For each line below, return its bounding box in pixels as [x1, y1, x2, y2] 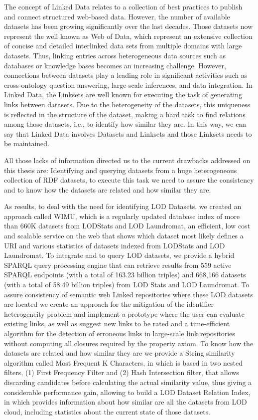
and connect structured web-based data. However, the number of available [4, 11, 230, 21]
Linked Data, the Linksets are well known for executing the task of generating [4, 89, 243, 100]
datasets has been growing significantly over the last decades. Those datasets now [4, 21, 253, 31]
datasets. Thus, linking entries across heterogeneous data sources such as [4, 50, 226, 60]
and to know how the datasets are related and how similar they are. [4, 184, 211, 195]
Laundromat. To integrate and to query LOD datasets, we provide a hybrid [4, 250, 235, 260]
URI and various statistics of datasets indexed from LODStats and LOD [4, 240, 225, 250]
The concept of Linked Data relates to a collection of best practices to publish [4, 1, 243, 11]
